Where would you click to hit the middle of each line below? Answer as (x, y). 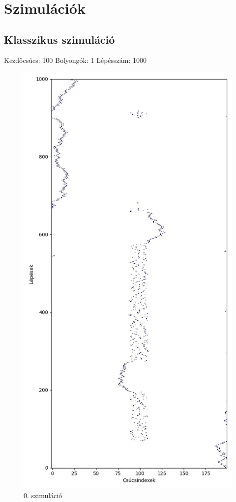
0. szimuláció (43, 495)
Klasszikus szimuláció (59, 39)
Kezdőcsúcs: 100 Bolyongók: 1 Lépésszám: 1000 (75, 60)
